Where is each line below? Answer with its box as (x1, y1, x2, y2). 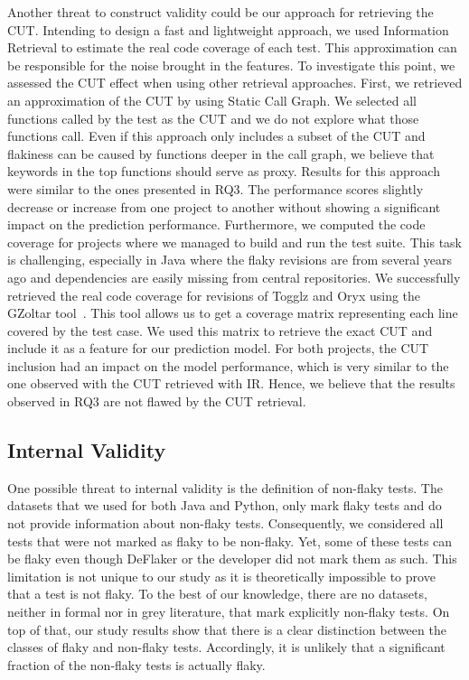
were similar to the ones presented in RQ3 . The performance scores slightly (7, 179, 424, 198)
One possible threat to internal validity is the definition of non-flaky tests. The (7, 478, 443, 497)
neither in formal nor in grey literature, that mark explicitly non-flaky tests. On (7, 602, 450, 621)
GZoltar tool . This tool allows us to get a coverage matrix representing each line (7, 303, 458, 322)
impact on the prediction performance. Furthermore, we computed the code (7, 215, 426, 234)
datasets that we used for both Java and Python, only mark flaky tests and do (7, 496, 442, 515)
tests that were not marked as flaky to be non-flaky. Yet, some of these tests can (7, 531, 453, 550)
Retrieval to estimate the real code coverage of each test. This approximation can (7, 38, 457, 57)
